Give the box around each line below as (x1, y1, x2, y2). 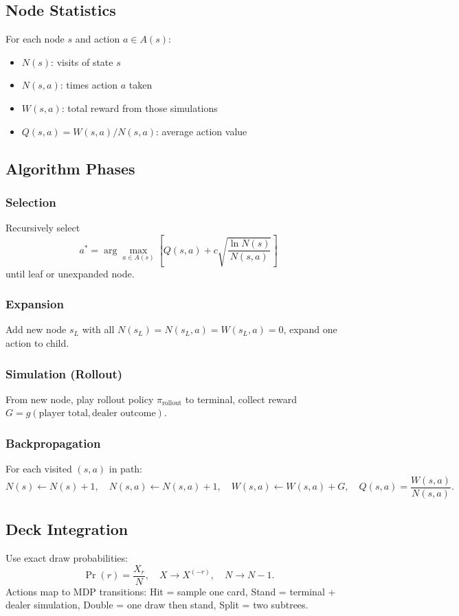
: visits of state (51, 54, 113, 69)
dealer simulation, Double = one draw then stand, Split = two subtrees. (5, 597, 309, 612)
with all (82, 322, 115, 336)
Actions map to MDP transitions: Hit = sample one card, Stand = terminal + (5, 584, 336, 598)
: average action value (156, 124, 247, 138)
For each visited (5, 461, 72, 476)
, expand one (283, 322, 337, 336)
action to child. (5, 336, 69, 350)
